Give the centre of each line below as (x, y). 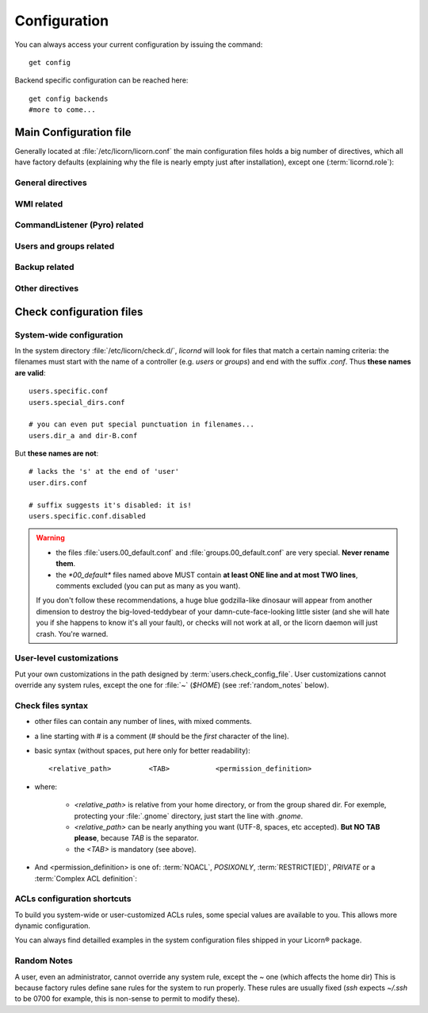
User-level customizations (67, 658)
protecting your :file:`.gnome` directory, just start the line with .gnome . (189, 816)
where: (46, 787)
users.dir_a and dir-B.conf (83, 435)
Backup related (44, 268)
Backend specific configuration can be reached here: (101, 80)
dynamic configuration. (53, 926)
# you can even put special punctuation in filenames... (142, 424)
